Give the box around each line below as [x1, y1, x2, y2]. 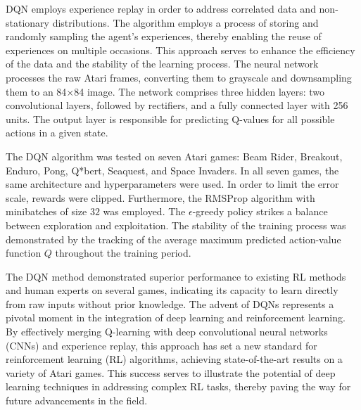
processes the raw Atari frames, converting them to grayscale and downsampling [6, 70, 352, 84]
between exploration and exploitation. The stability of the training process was [6, 217, 346, 232]
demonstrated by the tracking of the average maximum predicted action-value [6, 231, 341, 246]
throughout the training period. [55, 245, 191, 260]
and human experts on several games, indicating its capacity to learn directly [6, 283, 338, 297]
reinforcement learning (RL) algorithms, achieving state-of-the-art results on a [6, 352, 343, 366]
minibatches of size [6, 204, 87, 219]
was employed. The [103, 204, 186, 219]
